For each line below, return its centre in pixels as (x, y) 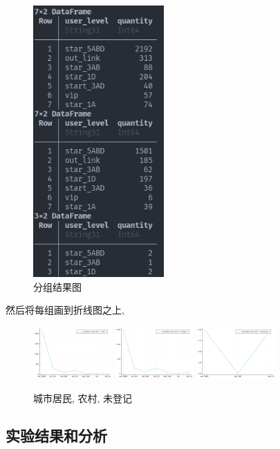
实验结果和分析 (56, 435)
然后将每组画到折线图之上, (65, 310)
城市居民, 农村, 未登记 (83, 398)
